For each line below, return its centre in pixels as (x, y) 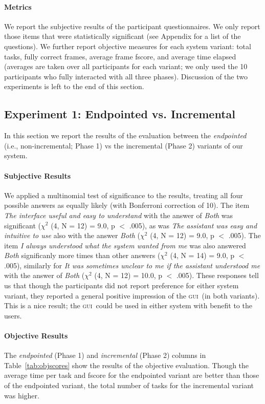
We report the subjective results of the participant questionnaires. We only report (132, 26)
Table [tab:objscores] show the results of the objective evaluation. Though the (127, 365)
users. (13, 315)
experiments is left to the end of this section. (74, 86)
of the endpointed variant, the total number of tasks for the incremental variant (129, 385)
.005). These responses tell (217, 275)
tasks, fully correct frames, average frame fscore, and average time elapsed (120, 56)
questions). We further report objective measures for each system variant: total (128, 46)
